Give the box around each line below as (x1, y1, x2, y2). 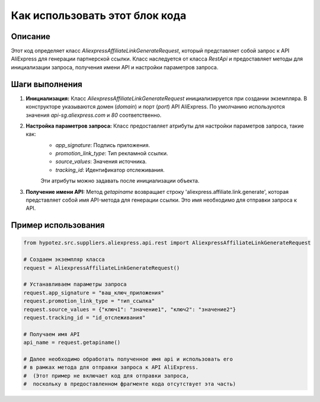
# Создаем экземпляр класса (23, 256, 105, 263)
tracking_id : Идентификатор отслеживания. (55, 166, 165, 173)
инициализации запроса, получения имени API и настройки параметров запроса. (11, 63, 219, 71)
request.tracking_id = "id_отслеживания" (23, 314, 146, 321)
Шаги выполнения (11, 79, 82, 89)
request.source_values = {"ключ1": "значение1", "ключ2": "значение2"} (23, 306, 236, 312)
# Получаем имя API (23, 331, 80, 337)
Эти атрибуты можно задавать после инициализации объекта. (40, 177, 200, 184)
